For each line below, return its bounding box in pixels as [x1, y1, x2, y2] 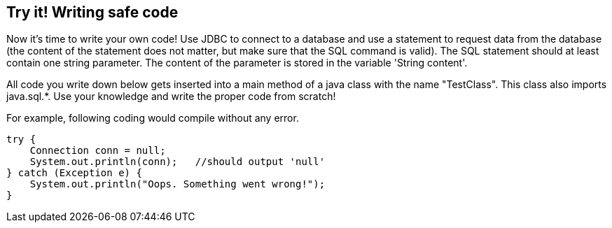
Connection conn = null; [29, 145, 166, 157]
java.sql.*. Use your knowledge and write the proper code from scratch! [6, 90, 336, 103]
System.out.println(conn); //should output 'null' [29, 156, 326, 168]
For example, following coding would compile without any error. [6, 112, 299, 124]
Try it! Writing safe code [6, 3, 179, 21]
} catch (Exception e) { [6, 167, 142, 179]
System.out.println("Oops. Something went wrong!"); [29, 178, 326, 190]
